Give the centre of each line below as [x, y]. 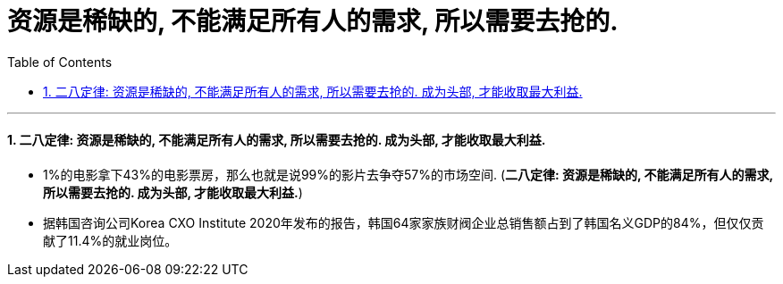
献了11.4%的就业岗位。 [110, 240]
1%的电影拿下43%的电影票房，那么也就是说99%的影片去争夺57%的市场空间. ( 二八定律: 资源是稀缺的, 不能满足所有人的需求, [408, 174]
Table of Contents [60, 62]
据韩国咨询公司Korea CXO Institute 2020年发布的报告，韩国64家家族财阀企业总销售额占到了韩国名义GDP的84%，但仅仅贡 [404, 222]
